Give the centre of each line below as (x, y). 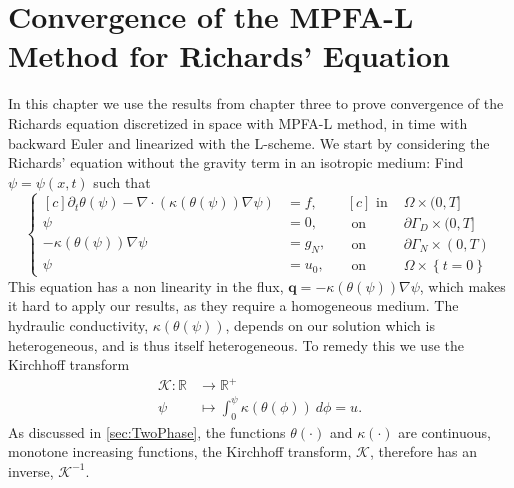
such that (122, 181)
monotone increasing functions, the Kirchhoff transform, (180, 451)
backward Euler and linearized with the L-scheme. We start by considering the (249, 142)
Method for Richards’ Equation (229, 55)
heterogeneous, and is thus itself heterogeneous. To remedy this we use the (236, 344)
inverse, (31, 470)
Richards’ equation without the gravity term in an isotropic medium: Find (236, 162)
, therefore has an (423, 451)
